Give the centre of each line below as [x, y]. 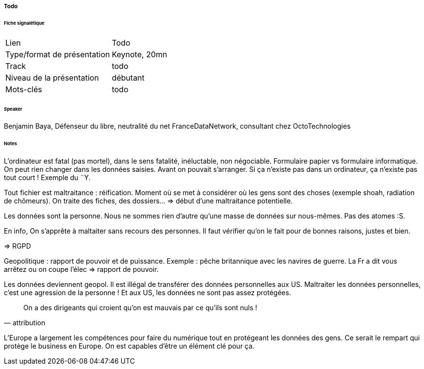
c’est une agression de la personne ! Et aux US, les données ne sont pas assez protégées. [147, 293]
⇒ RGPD [17, 246]
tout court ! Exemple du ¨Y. [47, 178]
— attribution [25, 323]
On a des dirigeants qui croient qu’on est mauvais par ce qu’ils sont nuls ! [140, 308]
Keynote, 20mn [139, 54]
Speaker [13, 109]
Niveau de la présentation [52, 77]
